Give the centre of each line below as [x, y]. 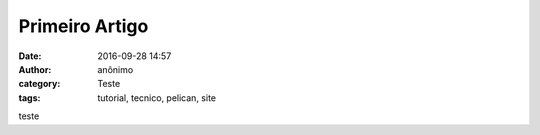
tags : [29, 97]
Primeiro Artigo [83, 26]
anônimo [115, 69]
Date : [30, 56]
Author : [35, 69]
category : [39, 84]
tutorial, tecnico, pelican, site [157, 97]
